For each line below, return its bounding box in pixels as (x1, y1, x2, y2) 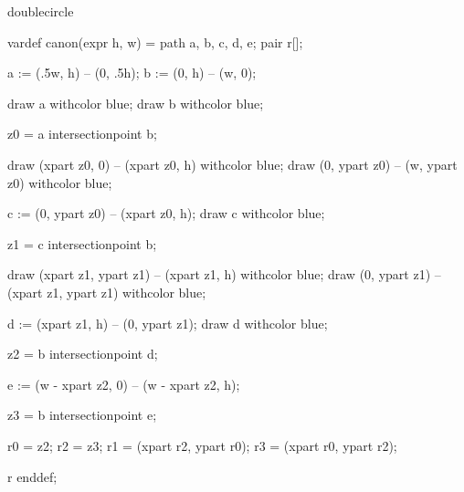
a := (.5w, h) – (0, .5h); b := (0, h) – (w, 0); (7, 63, 257, 82)
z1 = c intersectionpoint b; (7, 234, 157, 253)
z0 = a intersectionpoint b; (7, 124, 157, 143)
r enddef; (7, 466, 58, 486)
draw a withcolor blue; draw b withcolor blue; (7, 93, 264, 112)
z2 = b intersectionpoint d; (7, 344, 158, 363)
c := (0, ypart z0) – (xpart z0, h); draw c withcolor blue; (7, 204, 325, 223)
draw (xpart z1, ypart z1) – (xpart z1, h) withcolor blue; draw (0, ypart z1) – (7, 265, 441, 284)
